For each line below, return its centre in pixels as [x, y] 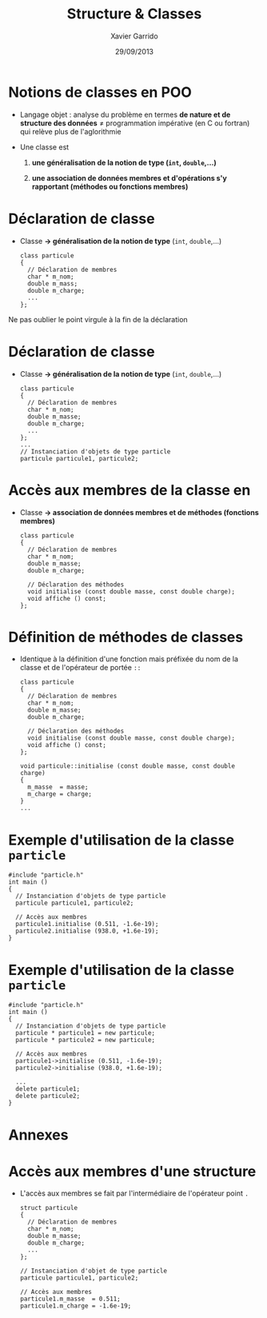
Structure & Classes [134, 14]
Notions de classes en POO [100, 92]
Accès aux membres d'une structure [132, 1171]
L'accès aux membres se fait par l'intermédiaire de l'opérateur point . [134, 1193]
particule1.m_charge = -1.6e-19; [76, 1306]
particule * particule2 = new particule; [86, 1040]
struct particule [49, 1208]
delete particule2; [48, 1096]
